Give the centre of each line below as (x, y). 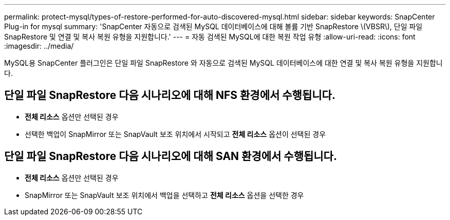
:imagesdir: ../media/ (39, 46)
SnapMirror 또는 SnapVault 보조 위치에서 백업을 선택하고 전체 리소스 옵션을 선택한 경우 (164, 195)
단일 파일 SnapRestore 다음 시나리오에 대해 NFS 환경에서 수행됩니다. (170, 95)
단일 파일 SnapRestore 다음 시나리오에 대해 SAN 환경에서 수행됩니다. (171, 156)
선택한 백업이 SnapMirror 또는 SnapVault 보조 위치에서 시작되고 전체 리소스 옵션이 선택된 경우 (175, 134)
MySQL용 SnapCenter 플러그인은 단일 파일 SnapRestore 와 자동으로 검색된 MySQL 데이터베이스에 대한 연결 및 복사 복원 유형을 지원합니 (223, 63)
